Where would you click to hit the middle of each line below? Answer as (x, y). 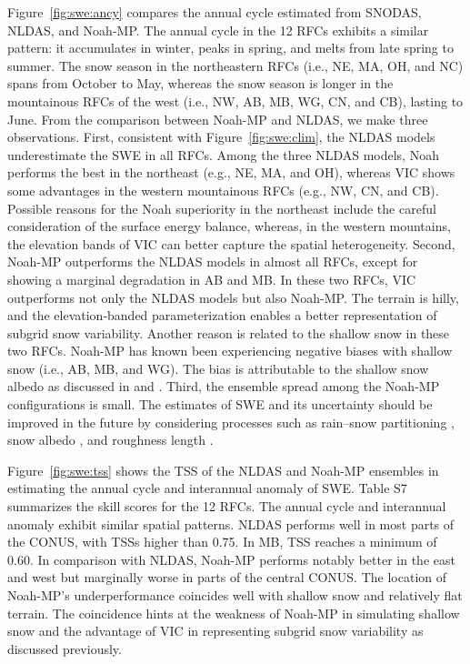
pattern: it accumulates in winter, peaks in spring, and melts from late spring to (230, 48)
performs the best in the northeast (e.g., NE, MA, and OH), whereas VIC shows (231, 172)
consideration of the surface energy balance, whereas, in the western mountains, (229, 226)
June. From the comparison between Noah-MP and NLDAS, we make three (218, 119)
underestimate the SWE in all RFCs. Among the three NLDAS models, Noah (223, 154)
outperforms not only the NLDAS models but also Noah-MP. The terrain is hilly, (233, 297)
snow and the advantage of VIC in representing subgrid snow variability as (215, 631)
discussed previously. (65, 648)
